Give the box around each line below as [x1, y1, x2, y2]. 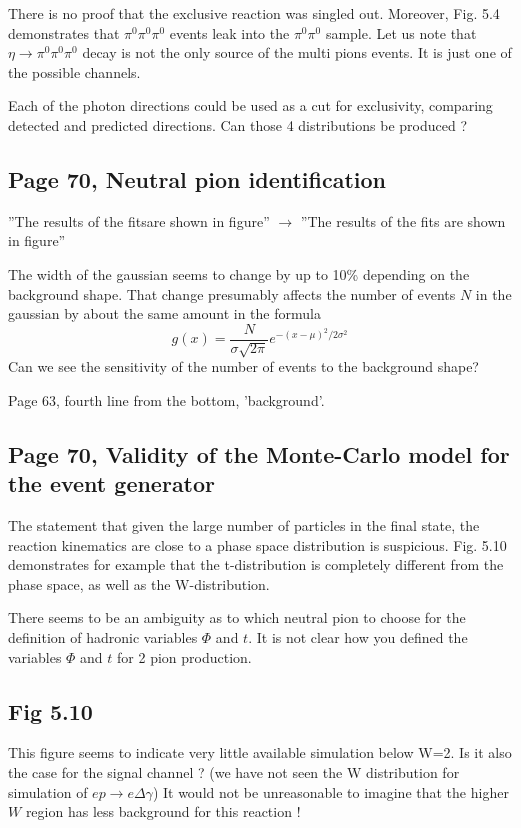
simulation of [8, 781, 88, 802]
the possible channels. [8, 61, 141, 82]
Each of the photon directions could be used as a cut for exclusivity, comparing [8, 95, 493, 116]
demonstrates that [8, 22, 120, 43]
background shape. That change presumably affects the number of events [8, 283, 456, 304]
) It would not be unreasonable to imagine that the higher [152, 781, 509, 802]
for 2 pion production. [117, 646, 252, 667]
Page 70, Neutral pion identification [8, 163, 386, 194]
